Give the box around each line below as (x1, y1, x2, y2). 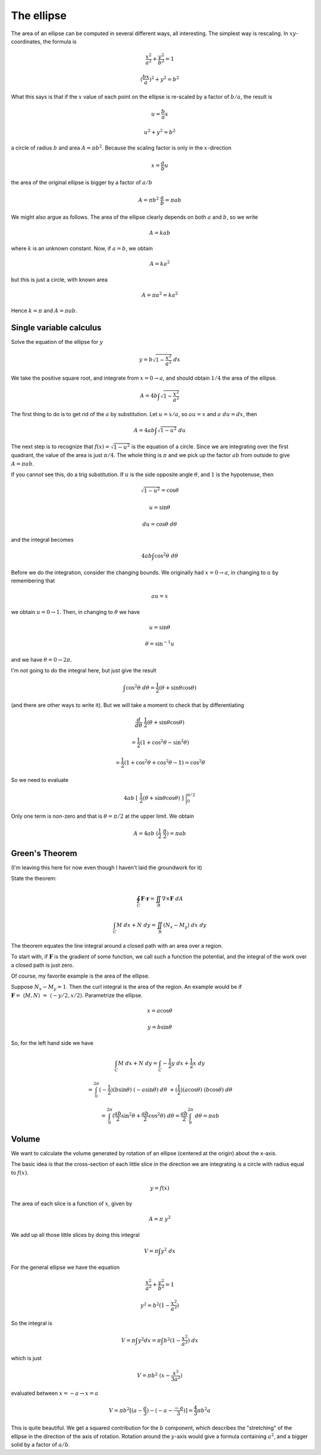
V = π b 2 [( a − (109, 1406, 143, 1414)
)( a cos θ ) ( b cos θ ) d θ (180, 1086, 233, 1093)
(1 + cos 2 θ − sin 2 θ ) (140, 738, 190, 746)
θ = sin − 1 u (144, 640, 175, 647)
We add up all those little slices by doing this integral (11, 1231, 140, 1238)
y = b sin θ (147, 1024, 172, 1031)
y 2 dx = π (137, 1336, 162, 1344)
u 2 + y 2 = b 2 (143, 128, 176, 136)
